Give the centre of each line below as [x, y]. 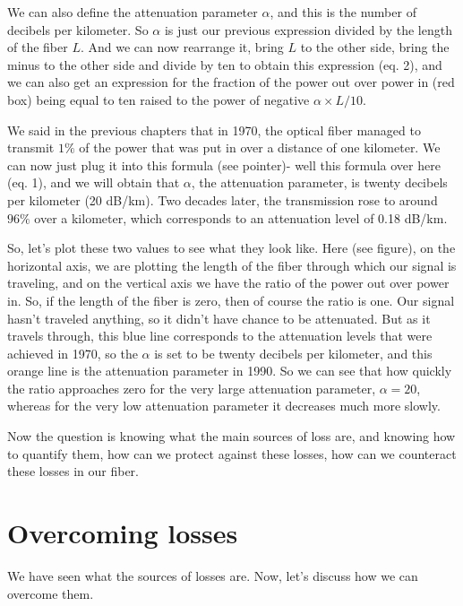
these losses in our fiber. [73, 471]
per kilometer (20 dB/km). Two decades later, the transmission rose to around [223, 199]
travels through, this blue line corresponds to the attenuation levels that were [220, 336]
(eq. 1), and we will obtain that [94, 182]
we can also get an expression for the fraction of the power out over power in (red [231, 82]
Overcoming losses [123, 533]
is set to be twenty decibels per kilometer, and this [293, 353]
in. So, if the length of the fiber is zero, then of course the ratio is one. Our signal [231, 300]
